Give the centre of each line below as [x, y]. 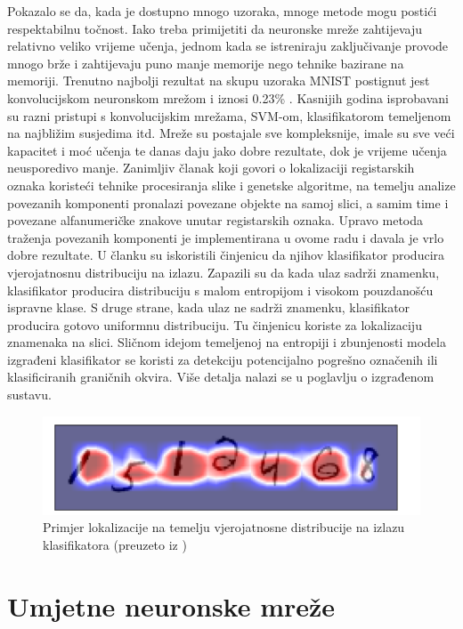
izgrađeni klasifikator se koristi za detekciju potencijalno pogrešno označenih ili [223, 359]
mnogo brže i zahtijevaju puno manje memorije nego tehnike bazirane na [206, 63]
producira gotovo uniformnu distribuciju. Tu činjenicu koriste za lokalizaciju [215, 324]
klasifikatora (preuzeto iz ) [115, 544]
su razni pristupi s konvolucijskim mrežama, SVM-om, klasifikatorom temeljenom [229, 115]
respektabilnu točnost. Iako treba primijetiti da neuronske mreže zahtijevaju [215, 28]
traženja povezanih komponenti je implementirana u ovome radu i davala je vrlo [226, 237]
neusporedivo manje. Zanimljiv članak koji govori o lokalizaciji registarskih [211, 168]
